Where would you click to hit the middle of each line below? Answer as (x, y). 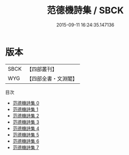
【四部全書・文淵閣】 (52, 78)
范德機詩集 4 (26, 128)
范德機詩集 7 (26, 147)
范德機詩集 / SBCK (85, 10)
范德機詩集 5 (26, 135)
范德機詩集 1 (25, 109)
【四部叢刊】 (42, 69)
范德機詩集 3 (26, 122)
